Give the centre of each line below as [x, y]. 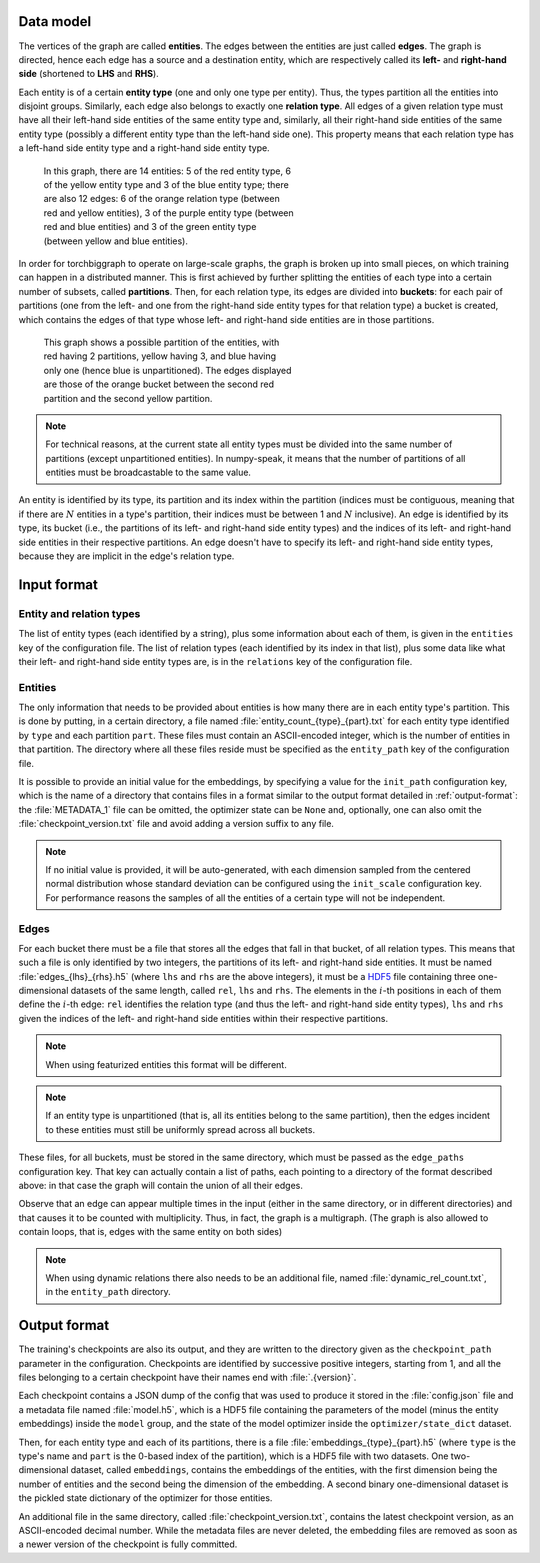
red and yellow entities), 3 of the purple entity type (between [168, 212]
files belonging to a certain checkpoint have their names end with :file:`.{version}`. [187, 1377]
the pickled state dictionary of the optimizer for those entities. [145, 1498]
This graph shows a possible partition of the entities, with [161, 342]
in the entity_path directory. [108, 1292]
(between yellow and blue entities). [116, 241]
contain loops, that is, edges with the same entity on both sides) [150, 1232]
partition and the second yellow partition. [128, 398]
